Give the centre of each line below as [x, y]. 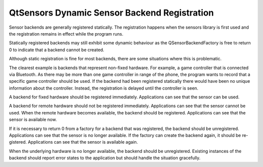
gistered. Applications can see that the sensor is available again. [74, 142]
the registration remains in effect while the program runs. [66, 34]
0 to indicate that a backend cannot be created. [57, 50]
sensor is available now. [33, 120]
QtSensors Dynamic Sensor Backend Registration [112, 13]
